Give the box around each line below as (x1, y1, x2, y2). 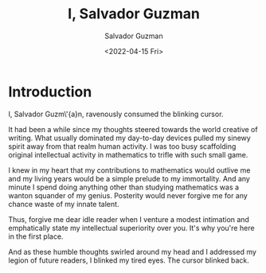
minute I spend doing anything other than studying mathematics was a (8, 182, 240, 192)
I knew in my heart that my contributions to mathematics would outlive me (8, 165, 251, 175)
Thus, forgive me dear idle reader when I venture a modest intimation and (8, 214, 249, 224)
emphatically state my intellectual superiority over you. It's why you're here (8, 223, 255, 232)
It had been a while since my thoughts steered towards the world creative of (8, 124, 258, 134)
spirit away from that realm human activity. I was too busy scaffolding (8, 141, 237, 151)
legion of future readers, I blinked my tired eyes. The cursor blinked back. (8, 255, 249, 265)
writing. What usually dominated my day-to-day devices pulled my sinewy (8, 133, 251, 142)
